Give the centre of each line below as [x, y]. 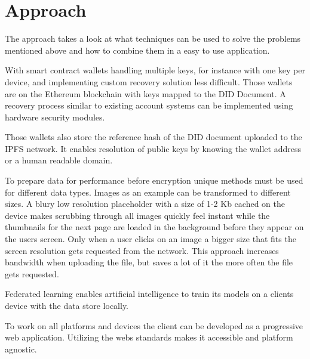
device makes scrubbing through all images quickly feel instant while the [137, 215]
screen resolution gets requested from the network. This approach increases [142, 250]
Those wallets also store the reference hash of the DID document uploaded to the [154, 137]
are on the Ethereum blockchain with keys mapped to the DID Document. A [145, 93]
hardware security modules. [55, 117]
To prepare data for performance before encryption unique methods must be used [154, 180]
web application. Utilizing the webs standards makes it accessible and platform [149, 337]
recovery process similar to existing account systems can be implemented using [149, 105]
